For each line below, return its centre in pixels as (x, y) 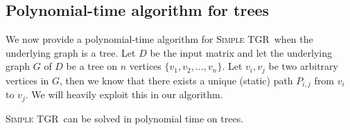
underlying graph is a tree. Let (71, 52)
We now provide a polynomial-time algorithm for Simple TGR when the (159, 39)
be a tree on (92, 66)
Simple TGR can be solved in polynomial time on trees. (125, 118)
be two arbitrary (303, 66)
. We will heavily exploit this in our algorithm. (124, 94)
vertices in (27, 80)
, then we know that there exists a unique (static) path (176, 80)
